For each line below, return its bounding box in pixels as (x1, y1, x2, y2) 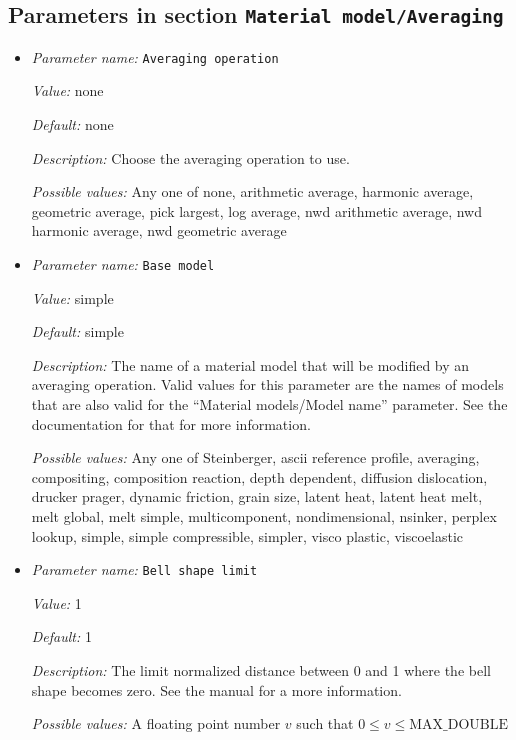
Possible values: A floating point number (31, 713, 281, 734)
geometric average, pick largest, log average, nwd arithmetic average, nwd (31, 200, 482, 221)
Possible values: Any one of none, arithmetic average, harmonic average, (31, 181, 474, 202)
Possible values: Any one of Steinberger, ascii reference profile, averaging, (31, 447, 480, 468)
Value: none (31, 80, 104, 101)
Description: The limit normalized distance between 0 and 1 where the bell (31, 660, 491, 681)
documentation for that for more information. (31, 413, 311, 434)
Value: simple (31, 287, 114, 308)
